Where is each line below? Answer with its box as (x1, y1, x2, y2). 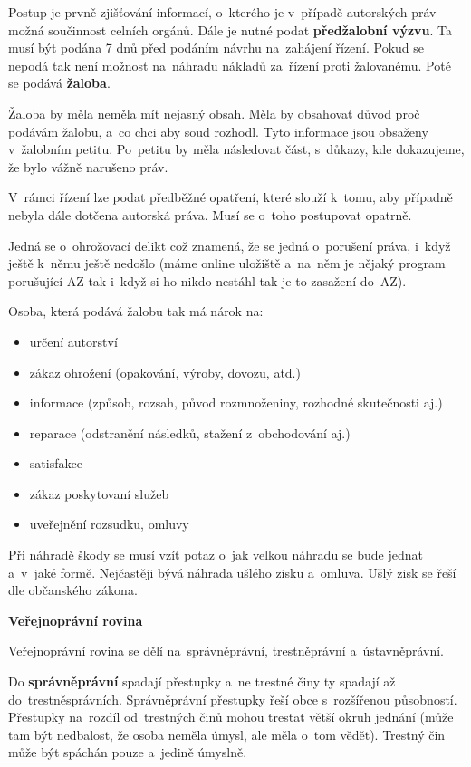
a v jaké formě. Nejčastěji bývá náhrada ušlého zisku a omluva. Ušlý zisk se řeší (8, 562, 457, 581)
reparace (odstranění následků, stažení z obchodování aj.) (29, 423, 351, 442)
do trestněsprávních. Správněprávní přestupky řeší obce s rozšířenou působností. (8, 689, 457, 708)
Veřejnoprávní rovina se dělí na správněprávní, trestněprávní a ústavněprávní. (8, 641, 444, 660)
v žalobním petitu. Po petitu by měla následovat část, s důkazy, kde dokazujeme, (8, 139, 465, 158)
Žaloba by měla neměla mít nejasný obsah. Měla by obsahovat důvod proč (8, 103, 420, 122)
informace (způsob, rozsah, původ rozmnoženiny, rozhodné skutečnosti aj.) (29, 393, 443, 412)
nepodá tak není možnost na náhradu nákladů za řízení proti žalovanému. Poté (8, 55, 451, 74)
